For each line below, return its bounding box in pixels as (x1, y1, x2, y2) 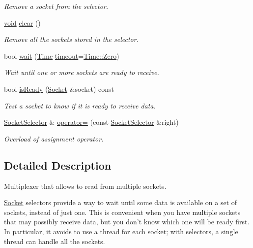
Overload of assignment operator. (4, 133, 104, 143)
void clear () (4, 17, 41, 28)
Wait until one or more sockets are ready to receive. (4, 67, 159, 77)
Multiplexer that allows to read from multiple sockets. (4, 180, 167, 191)
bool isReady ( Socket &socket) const (4, 83, 114, 94)
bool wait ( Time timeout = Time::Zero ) (4, 50, 119, 61)
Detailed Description (4, 157, 112, 173)
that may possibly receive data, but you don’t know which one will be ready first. (4, 216, 250, 227)
